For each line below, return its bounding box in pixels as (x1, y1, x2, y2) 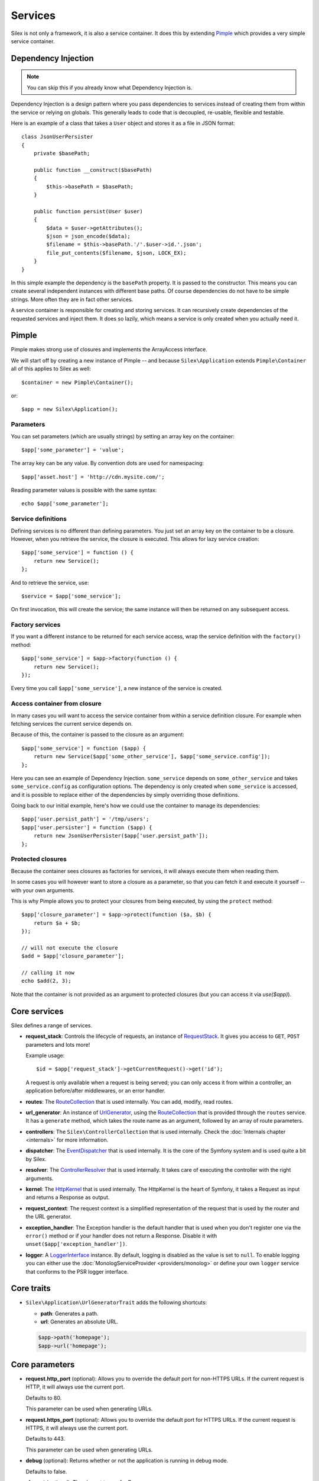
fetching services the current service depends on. (11, 720, 133, 727)
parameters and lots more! (25, 1041, 90, 1048)
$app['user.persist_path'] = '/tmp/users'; (21, 816, 149, 823)
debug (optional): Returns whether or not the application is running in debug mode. (25, 1457, 229, 1464)
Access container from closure (11, 700, 102, 708)
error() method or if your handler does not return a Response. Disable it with (25, 1232, 217, 1239)
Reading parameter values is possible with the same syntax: (11, 486, 157, 494)
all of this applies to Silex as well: (11, 365, 92, 373)
